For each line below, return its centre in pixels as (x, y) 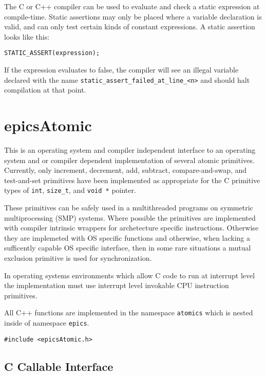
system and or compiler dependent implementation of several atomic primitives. (129, 160)
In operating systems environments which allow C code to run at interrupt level (130, 275)
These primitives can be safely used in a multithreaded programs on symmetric (129, 208)
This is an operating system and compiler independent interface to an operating (130, 150)
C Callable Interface (59, 366)
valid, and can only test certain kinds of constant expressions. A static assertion (130, 26)
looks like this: (27, 36)
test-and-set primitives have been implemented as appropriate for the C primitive (132, 180)
